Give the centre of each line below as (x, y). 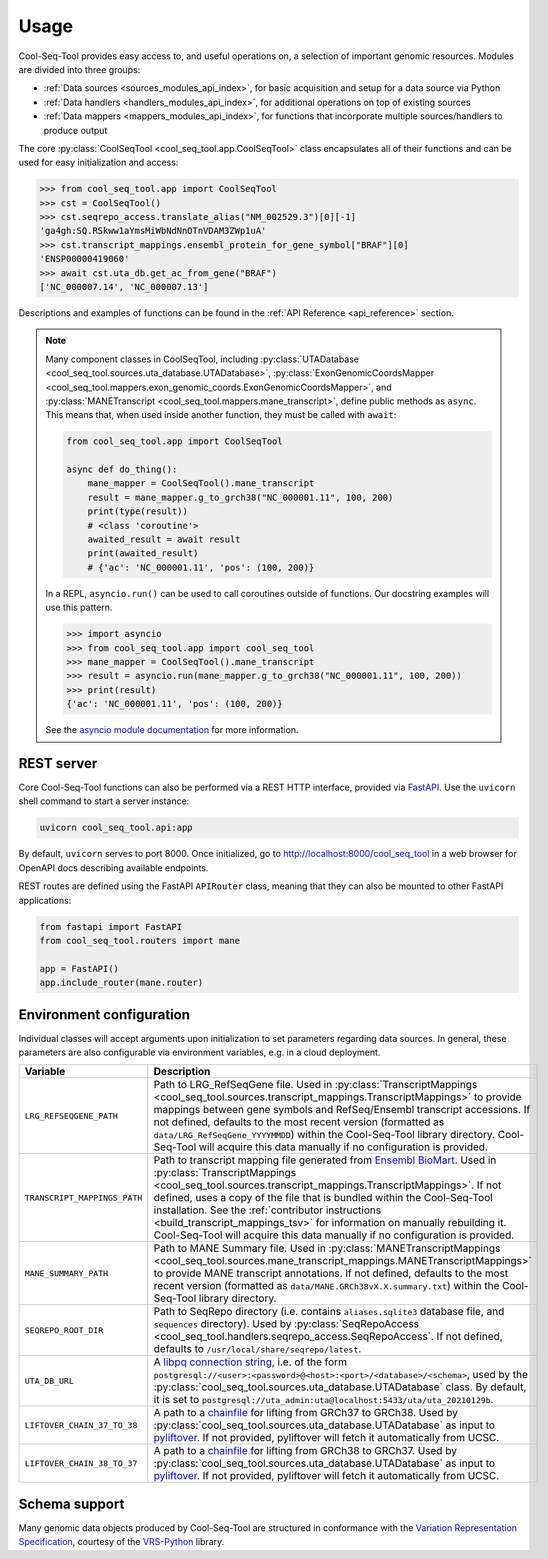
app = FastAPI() (79, 968)
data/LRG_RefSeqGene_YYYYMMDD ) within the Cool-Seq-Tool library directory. (324, 1135)
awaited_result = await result (164, 539)
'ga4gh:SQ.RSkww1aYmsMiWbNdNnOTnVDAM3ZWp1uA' (153, 231)
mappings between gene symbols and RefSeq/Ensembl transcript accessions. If (342, 1110)
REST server (58, 763)
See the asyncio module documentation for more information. (172, 730)
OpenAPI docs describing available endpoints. (113, 867)
